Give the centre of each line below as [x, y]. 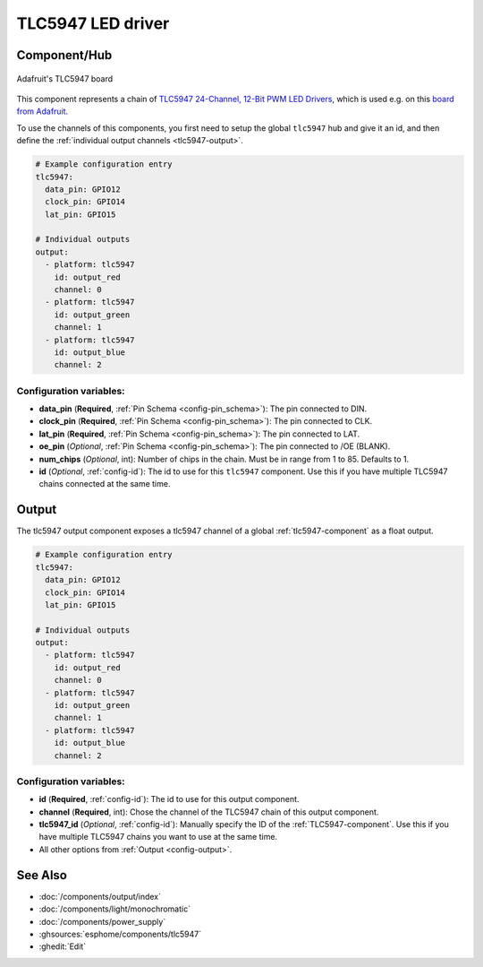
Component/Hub [64, 55]
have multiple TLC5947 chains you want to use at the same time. [158, 837]
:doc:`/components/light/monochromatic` [115, 909]
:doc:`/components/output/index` [100, 896]
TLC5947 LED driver [93, 23]
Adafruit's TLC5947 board [65, 78]
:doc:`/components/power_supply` [102, 921]
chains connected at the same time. [105, 484]
